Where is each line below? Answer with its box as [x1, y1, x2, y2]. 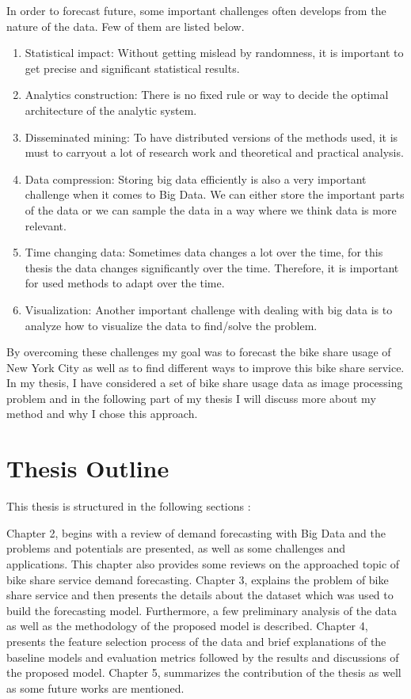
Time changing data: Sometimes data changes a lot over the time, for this [25, 244, 383, 260]
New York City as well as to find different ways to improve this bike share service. [6, 359, 405, 375]
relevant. [25, 217, 67, 234]
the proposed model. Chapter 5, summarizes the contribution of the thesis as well [6, 664, 401, 681]
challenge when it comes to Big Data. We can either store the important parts [25, 186, 405, 203]
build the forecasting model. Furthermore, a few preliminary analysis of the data [6, 602, 398, 618]
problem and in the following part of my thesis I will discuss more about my [6, 389, 376, 406]
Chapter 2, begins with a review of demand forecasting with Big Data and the [6, 524, 386, 541]
